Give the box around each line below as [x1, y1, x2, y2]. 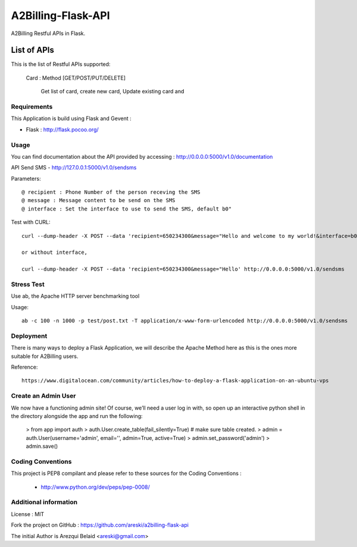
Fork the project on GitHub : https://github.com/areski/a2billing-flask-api [11, 521, 189, 529]
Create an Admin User [11, 392, 76, 400]
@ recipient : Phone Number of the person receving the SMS [21, 189, 201, 196]
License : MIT [11, 510, 45, 517]
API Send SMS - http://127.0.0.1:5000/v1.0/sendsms [11, 164, 137, 171]
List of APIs [11, 45, 55, 55]
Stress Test [11, 280, 45, 288]
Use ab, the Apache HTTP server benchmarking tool [11, 293, 140, 300]
